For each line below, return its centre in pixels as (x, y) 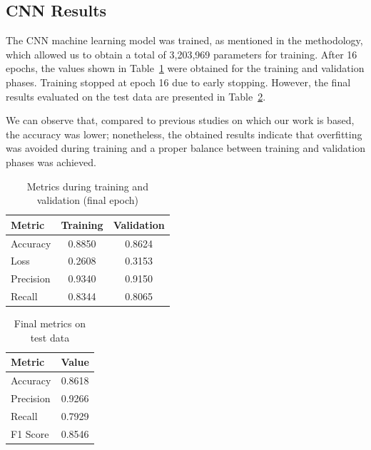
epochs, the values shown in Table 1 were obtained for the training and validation (185, 68)
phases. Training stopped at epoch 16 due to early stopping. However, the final (178, 82)
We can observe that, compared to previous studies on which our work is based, (180, 120)
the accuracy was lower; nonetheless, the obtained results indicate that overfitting (184, 134)
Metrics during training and (87, 186)
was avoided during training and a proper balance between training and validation (185, 148)
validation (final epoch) (88, 200)
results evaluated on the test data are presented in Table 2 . (136, 96)
